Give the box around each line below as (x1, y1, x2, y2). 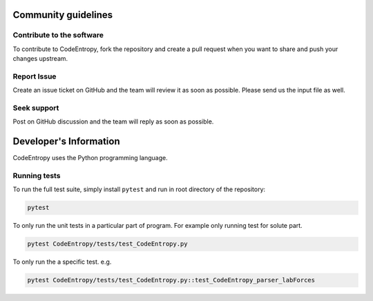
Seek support (12, 104, 59, 113)
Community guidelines (12, 9, 113, 21)
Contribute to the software (12, 30, 104, 40)
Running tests (12, 171, 61, 181)
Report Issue (12, 71, 57, 81)
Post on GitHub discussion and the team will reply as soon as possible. (12, 117, 214, 126)
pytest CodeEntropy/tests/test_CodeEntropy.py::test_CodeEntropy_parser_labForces (27, 276, 316, 284)
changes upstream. (12, 55, 68, 63)
